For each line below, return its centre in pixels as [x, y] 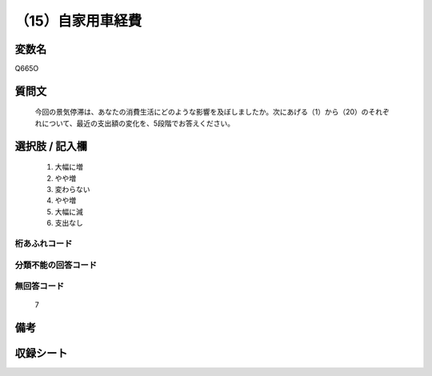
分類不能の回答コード [56, 265]
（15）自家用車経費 [78, 21]
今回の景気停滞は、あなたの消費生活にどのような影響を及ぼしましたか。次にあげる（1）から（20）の [202, 112]
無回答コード [40, 286]
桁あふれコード [44, 243]
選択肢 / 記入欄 [51, 146]
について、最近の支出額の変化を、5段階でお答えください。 [138, 123]
